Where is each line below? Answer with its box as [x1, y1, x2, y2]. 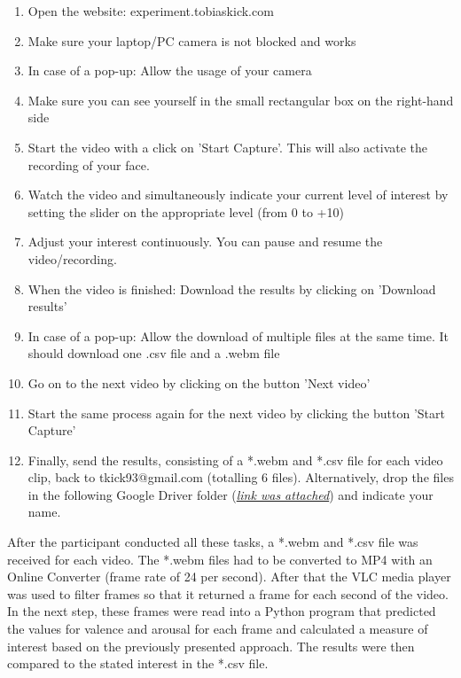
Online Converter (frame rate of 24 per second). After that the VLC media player [7, 567, 451, 586]
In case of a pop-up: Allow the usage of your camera [27, 61, 312, 80]
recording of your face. [27, 155, 150, 174]
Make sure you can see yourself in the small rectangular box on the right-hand [27, 90, 454, 109]
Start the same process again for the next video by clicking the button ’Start [27, 403, 445, 422]
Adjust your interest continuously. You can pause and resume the [27, 232, 383, 251]
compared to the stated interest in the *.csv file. [7, 654, 269, 673]
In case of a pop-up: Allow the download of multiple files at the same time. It [27, 326, 449, 345]
